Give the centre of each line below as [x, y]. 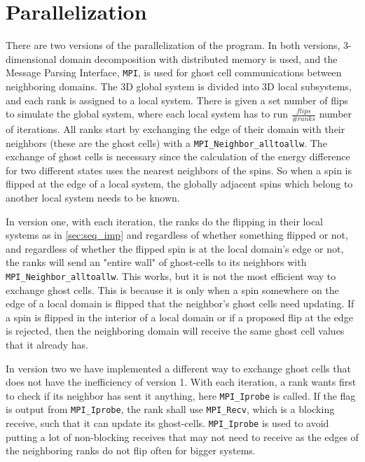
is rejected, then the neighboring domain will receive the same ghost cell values [175, 331]
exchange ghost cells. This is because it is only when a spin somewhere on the [172, 289]
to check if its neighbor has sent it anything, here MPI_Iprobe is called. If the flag [181, 395]
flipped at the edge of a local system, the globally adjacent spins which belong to [179, 184]
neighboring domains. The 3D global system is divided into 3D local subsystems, [179, 86]
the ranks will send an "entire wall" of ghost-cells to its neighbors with [156, 262]
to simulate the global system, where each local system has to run [147, 114]
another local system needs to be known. [93, 198]
